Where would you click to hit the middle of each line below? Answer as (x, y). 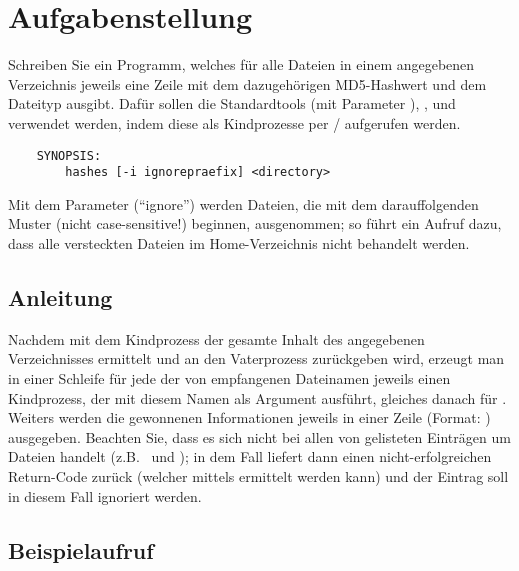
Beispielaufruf (81, 549)
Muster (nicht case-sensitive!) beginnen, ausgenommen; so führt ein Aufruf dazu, (255, 223)
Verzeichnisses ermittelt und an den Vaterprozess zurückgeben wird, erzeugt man (256, 358)
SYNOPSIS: (69, 155)
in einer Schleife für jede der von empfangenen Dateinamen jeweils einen (229, 377)
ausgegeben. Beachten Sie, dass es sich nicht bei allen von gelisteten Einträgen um (259, 436)
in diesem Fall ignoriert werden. (105, 495)
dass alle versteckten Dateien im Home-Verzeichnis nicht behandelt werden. (239, 243)
